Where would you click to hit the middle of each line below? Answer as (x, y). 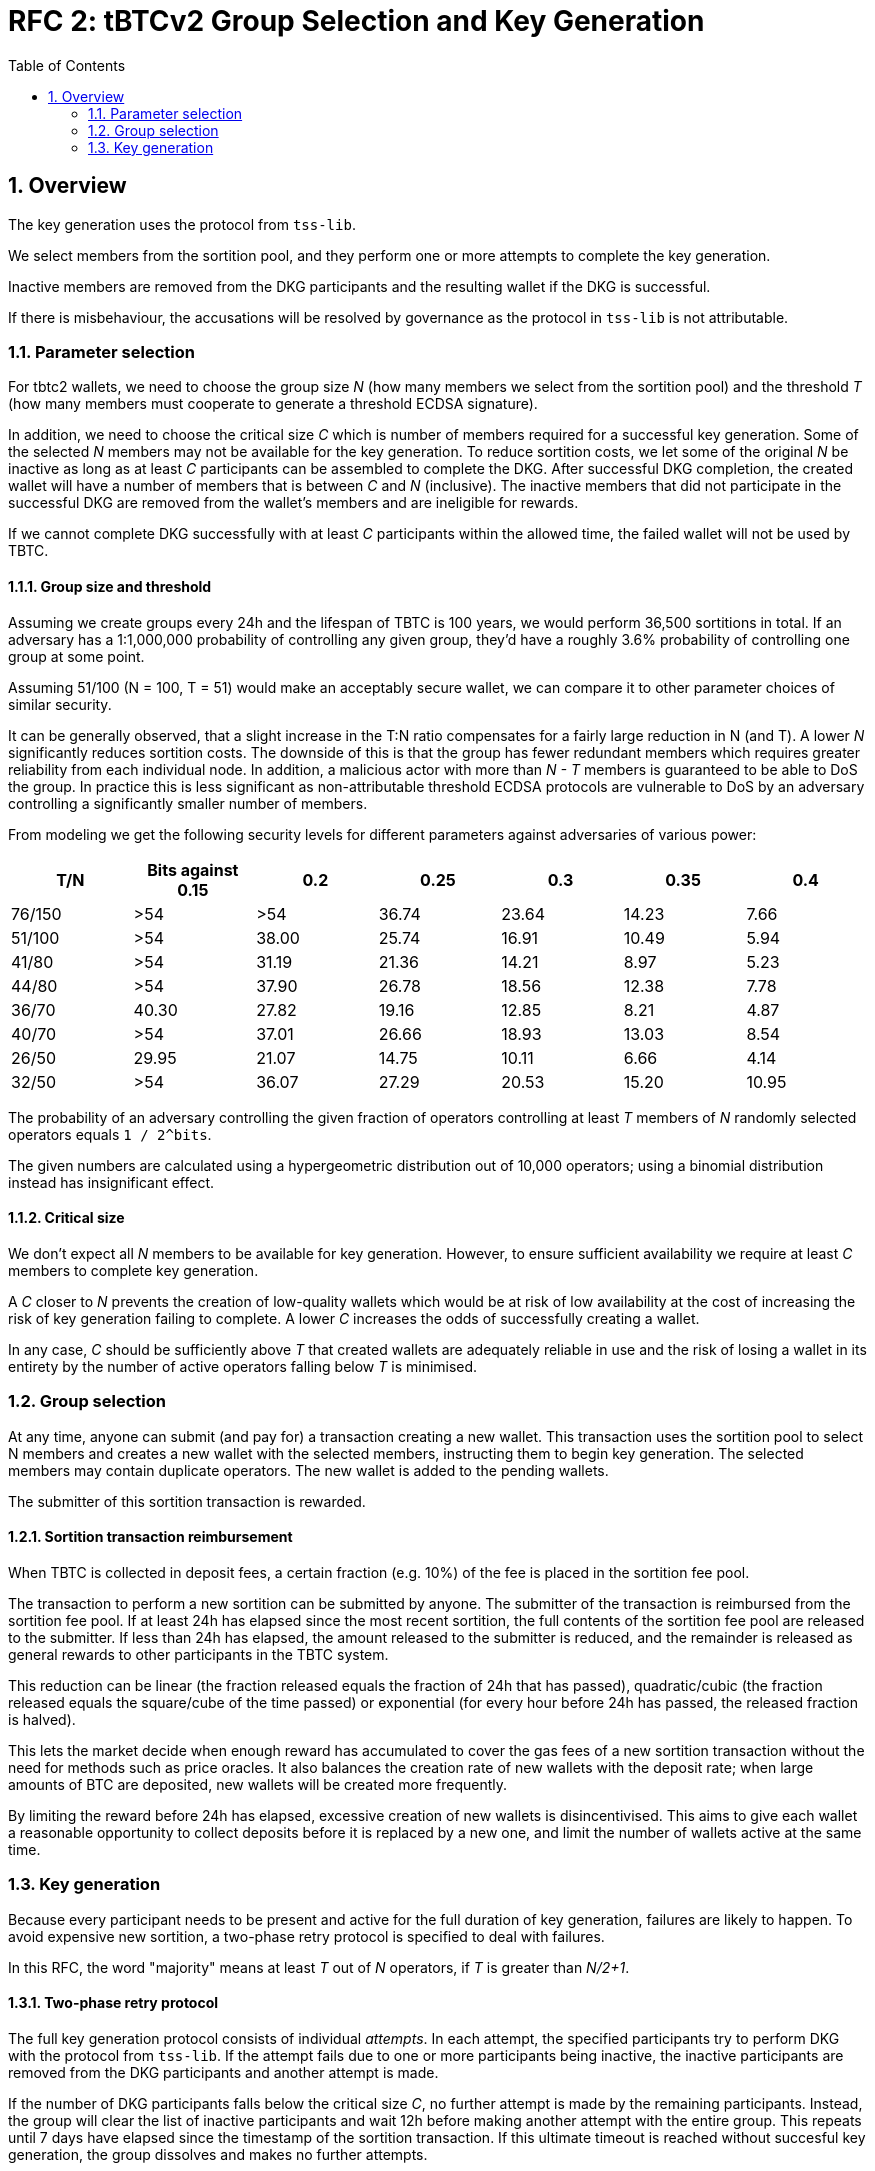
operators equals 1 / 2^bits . (110, 1134)
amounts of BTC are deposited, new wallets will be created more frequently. (258, 1784)
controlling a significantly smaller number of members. (188, 803)
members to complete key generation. (133, 1270)
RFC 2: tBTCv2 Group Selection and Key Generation (356, 21)
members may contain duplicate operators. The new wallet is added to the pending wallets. (308, 1470)
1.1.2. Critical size (66, 1218)
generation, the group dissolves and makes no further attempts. (218, 2154)
